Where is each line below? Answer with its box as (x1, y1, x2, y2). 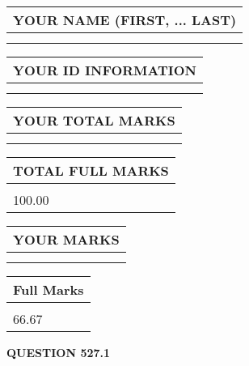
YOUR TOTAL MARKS (13, 111, 175, 130)
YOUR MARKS (13, 230, 120, 249)
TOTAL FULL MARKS (13, 161, 169, 180)
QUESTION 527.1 (6, 344, 111, 360)
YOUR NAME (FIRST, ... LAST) (13, 11, 237, 29)
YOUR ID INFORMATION (13, 61, 196, 79)
